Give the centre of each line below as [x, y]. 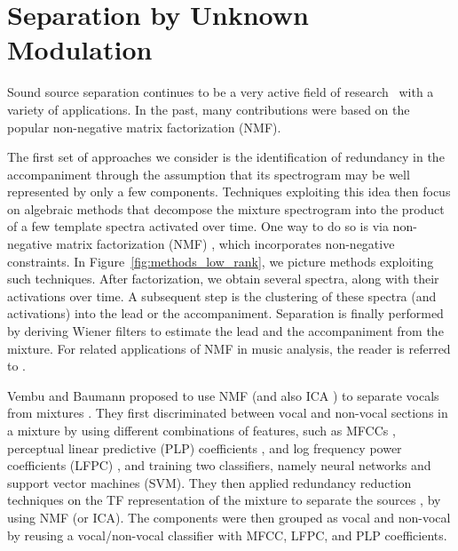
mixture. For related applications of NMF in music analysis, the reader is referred [229, 348]
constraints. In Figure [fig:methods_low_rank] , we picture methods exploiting [221, 261]
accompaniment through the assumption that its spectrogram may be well [209, 174]
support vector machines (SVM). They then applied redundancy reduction [209, 482]
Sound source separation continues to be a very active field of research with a [221, 92]
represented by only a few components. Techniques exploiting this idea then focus [229, 192]
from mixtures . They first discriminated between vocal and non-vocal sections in [228, 413]
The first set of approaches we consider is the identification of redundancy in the [226, 157]
